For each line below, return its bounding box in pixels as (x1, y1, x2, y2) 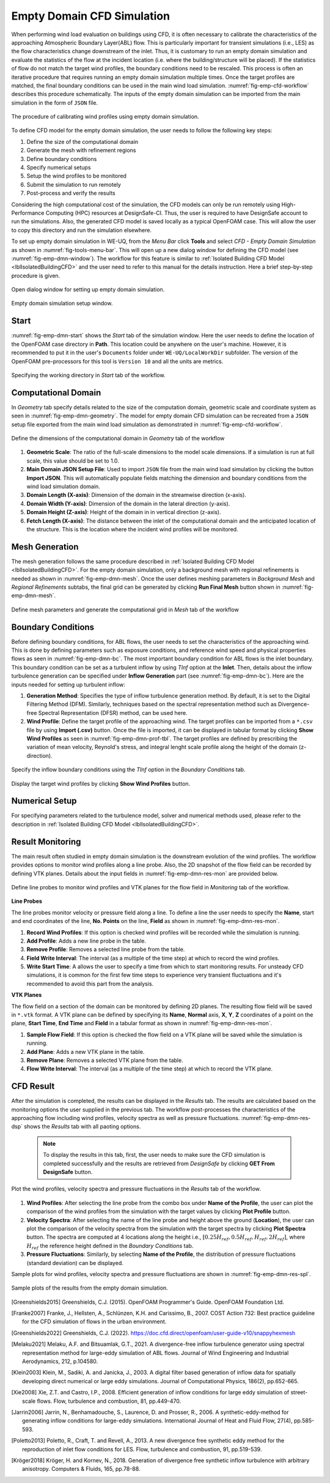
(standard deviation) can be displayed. (26, 1259, 123, 1266)
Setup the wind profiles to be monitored (26, 172, 127, 180)
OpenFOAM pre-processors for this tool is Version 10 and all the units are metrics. (11, 357, 224, 365)
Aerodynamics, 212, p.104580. (22, 1358, 98, 1365)
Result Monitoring (11, 836, 81, 847)
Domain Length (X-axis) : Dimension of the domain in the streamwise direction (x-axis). (26, 491, 247, 499)
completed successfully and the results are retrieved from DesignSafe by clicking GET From (43, 1160, 275, 1167)
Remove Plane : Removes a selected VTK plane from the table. (26, 1056, 183, 1064)
